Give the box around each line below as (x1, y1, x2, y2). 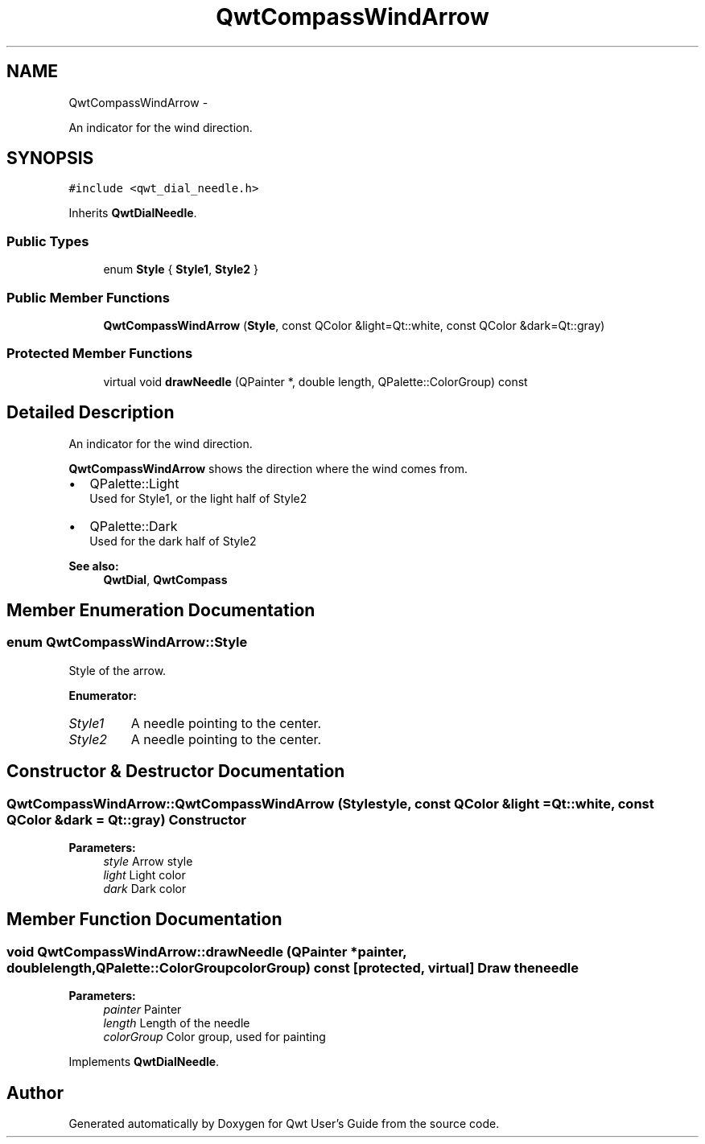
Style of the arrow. (68, 663, 167, 677)
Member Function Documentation (6, 909, 282, 930)
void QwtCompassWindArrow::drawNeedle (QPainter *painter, (6, 943, 407, 960)
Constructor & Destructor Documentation (6, 761, 345, 782)
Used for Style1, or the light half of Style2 (89, 491, 307, 505)
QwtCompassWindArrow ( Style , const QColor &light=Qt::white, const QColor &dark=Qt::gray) (103, 318, 605, 332)
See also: (68, 558, 119, 573)
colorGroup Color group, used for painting (103, 1030, 326, 1044)
